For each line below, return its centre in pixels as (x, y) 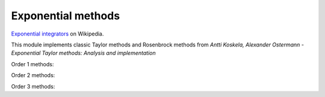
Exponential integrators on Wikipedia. (57, 34)
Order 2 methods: (33, 75)
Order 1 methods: (32, 64)
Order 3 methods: (33, 86)
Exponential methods (66, 16)
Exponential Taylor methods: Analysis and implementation (83, 53)
